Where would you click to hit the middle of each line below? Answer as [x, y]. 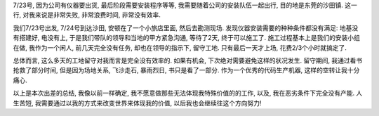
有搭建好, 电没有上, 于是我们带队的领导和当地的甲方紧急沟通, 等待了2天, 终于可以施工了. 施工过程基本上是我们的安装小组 [187, 38]
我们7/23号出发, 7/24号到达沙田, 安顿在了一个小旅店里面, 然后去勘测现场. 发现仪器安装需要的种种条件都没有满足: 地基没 [186, 27]
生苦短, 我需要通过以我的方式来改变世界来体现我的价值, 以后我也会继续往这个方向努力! [137, 103]
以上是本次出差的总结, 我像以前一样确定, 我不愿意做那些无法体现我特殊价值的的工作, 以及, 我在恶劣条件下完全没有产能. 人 [188, 93]
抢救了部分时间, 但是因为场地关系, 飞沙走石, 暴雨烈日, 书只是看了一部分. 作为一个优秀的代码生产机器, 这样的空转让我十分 [186, 70]
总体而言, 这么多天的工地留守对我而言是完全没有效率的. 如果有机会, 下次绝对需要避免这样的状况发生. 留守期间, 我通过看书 [188, 60]
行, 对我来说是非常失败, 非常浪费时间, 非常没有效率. [87, 15]
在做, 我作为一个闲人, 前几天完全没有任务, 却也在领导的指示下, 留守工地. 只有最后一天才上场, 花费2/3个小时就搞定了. [180, 47]
